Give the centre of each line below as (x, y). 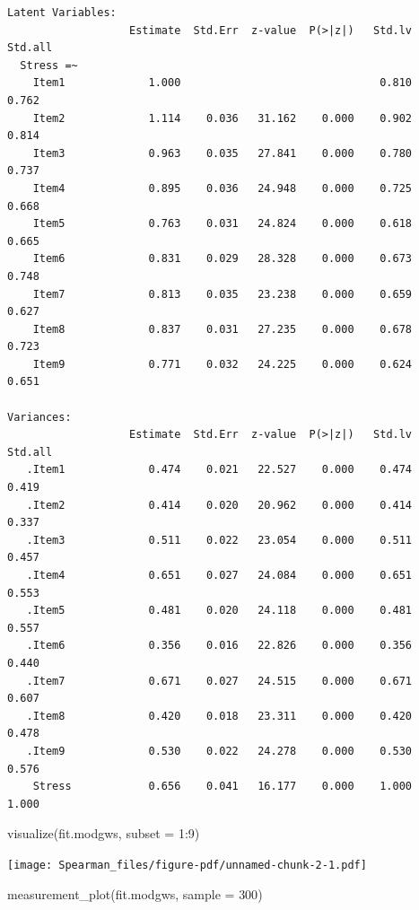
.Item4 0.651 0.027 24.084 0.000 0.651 (219, 575)
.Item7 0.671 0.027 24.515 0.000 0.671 (219, 681)
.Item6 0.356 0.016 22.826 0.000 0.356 (219, 646)
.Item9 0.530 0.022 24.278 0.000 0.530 (219, 751)
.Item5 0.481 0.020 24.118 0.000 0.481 (219, 611)
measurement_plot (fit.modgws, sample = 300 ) (135, 893)
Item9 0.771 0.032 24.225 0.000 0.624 (223, 364)
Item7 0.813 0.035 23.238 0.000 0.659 (223, 294)
